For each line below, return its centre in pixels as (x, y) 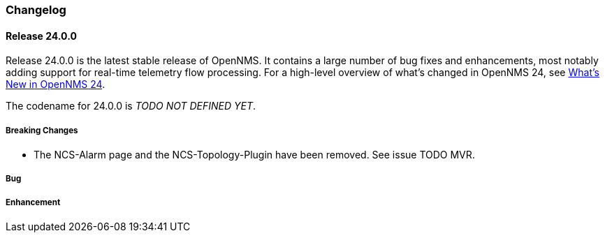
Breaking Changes (42, 130)
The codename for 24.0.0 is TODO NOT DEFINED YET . (131, 106)
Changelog (36, 10)
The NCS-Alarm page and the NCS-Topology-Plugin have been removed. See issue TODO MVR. (254, 155)
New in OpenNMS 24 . (56, 84)
